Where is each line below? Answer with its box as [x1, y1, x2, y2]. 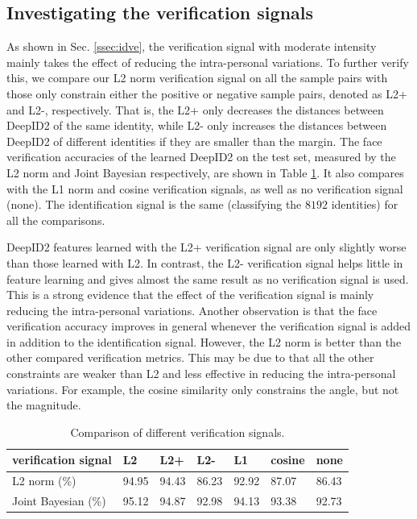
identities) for [331, 196, 398, 213]
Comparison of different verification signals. [70, 423, 285, 440]
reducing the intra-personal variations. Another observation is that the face [6, 301, 378, 318]
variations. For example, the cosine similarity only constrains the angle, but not [6, 380, 399, 397]
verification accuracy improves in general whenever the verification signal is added [6, 318, 411, 334]
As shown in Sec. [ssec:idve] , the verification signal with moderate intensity [6, 38, 377, 55]
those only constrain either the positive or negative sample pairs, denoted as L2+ [6, 85, 407, 102]
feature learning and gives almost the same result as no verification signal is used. [6, 270, 409, 287]
